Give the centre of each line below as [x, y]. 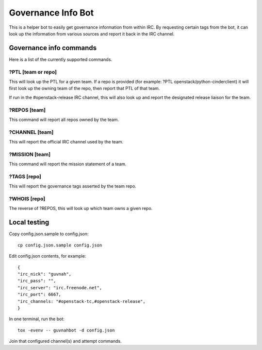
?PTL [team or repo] [33, 72]
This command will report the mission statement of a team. [68, 164]
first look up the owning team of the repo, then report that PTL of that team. [84, 88]
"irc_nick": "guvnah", [45, 274]
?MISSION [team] [30, 154]
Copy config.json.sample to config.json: [49, 234]
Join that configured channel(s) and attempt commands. [65, 341]
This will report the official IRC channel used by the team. [66, 142]
